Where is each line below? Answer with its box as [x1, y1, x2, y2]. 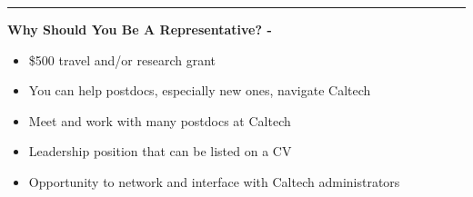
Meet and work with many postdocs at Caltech [28, 111, 291, 130]
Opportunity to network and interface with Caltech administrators [28, 172, 400, 191]
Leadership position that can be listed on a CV [28, 142, 292, 161]
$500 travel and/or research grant [28, 50, 216, 69]
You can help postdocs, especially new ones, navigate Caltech [28, 81, 371, 100]
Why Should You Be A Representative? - [7, 20, 272, 38]
